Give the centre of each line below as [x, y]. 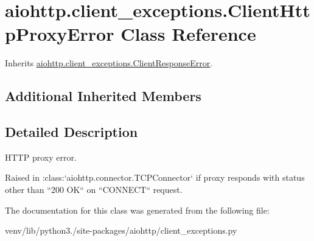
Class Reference [188, 34]
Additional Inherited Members [103, 96]
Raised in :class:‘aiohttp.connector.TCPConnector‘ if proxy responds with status [155, 177]
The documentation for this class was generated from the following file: [137, 210]
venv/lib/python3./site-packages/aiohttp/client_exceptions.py [121, 230]
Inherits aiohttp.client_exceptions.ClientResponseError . [109, 63]
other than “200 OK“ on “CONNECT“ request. [94, 190]
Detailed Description [72, 132]
